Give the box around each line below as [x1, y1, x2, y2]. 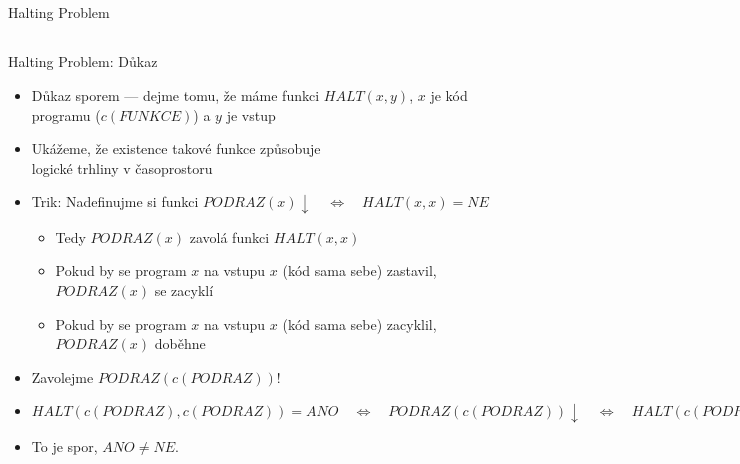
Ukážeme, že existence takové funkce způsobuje [31, 138, 321, 159]
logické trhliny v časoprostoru [31, 157, 213, 178]
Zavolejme [31, 366, 94, 387]
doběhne [154, 333, 206, 354]
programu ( [31, 104, 101, 125]
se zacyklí [154, 280, 214, 301]
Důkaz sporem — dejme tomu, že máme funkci [31, 84, 320, 105]
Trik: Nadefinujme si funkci [31, 191, 199, 212]
